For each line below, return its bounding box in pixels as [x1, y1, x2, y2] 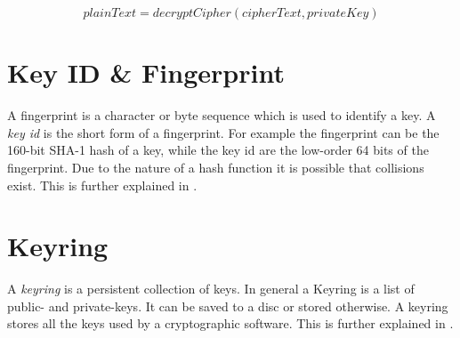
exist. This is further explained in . [7, 175, 198, 194]
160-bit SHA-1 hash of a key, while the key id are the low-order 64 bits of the [7, 141, 429, 159]
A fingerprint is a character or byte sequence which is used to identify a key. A [7, 106, 436, 125]
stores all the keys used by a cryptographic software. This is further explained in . [7, 314, 454, 333]
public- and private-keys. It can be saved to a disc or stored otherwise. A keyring [7, 296, 448, 315]
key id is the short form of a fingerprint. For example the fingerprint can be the [7, 123, 440, 141]
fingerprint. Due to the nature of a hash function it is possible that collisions [7, 157, 424, 176]
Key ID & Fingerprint [7, 54, 285, 91]
